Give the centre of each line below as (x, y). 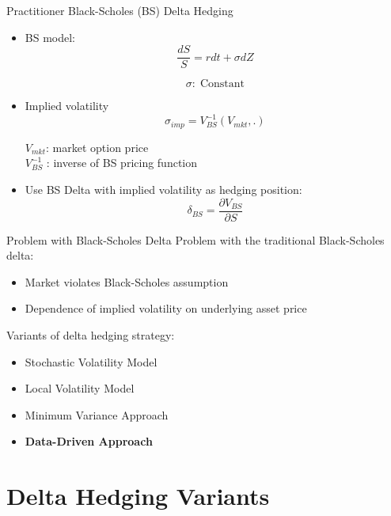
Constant (222, 84)
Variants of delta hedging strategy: (91, 335)
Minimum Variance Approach (97, 414)
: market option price (97, 147)
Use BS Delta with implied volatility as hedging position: (163, 189)
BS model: (50, 37)
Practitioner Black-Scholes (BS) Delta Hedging (120, 10)
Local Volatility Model (80, 388)
